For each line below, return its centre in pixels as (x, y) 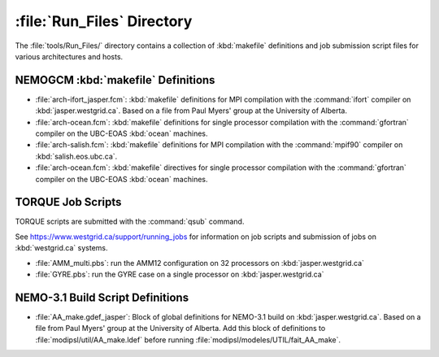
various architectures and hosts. (69, 56)
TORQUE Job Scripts (68, 202)
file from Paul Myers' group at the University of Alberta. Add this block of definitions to (180, 329)
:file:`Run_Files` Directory (104, 21)
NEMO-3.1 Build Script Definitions (102, 297)
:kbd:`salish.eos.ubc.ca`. (76, 156)
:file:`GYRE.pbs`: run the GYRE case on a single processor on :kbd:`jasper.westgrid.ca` (180, 274)
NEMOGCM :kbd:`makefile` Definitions (115, 80)
